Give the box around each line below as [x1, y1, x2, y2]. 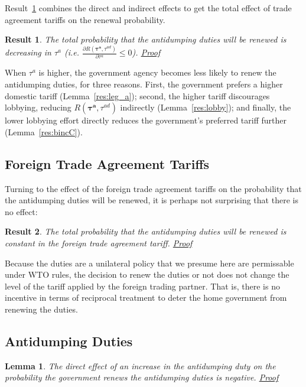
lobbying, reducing [5, 101, 71, 113]
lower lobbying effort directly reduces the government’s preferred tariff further [5, 114, 287, 126]
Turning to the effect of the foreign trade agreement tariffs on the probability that [5, 182, 302, 194]
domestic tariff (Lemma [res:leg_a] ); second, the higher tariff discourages [5, 89, 270, 102]
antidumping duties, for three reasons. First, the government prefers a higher [5, 78, 283, 90]
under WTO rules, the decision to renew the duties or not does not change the [5, 268, 289, 281]
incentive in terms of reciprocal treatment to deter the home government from [5, 291, 287, 304]
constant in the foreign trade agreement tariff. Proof [5, 236, 193, 249]
